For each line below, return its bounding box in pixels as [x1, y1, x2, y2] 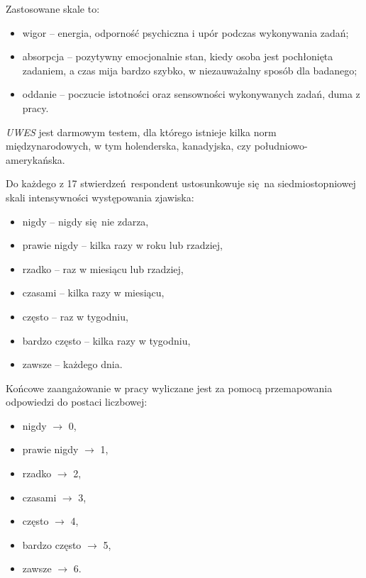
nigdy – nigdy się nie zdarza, [22, 213, 149, 228]
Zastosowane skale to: [6, 1, 100, 16]
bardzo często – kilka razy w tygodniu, [22, 333, 191, 348]
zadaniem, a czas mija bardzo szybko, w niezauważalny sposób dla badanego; [22, 62, 357, 77]
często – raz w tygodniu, [22, 309, 128, 323]
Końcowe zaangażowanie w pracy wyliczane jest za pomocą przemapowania [6, 380, 333, 395]
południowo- [254, 138, 308, 153]
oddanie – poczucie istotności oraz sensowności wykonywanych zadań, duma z [22, 87, 360, 101]
